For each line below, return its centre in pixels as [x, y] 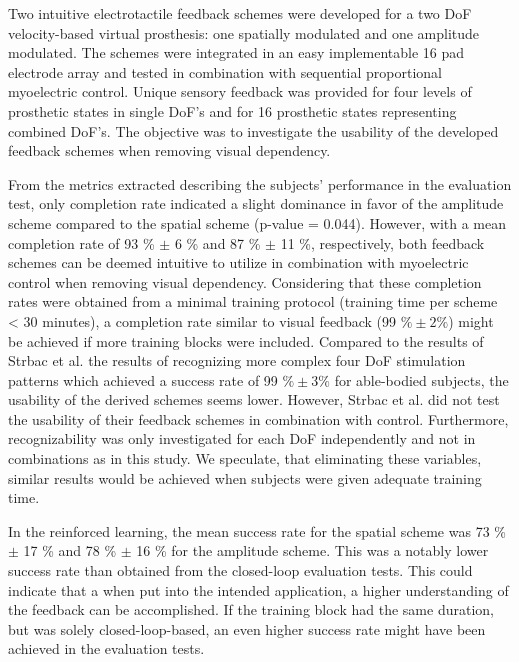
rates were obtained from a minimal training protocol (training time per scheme [253, 301]
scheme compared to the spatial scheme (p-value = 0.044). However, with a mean [257, 222]
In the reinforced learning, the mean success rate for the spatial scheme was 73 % [257, 530]
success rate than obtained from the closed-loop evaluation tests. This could [240, 570]
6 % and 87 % [217, 242]
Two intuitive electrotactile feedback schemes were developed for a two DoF [240, 13]
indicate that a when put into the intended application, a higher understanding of [258, 589]
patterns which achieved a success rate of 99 [143, 379]
